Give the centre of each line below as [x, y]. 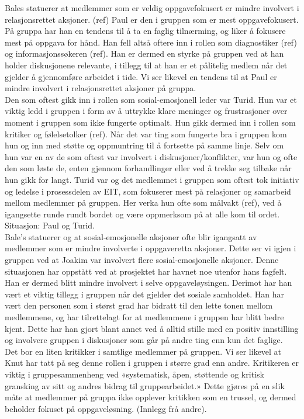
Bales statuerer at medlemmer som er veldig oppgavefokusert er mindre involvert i [152, 8]
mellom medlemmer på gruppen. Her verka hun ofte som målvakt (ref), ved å [143, 202]
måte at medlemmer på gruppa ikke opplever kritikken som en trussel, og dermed [151, 397]
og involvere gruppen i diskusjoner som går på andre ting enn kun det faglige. [144, 340]
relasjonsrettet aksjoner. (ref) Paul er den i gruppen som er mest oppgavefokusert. [152, 19]
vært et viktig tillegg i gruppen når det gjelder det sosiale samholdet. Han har [145, 294]
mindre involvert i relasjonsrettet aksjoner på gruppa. [101, 88]
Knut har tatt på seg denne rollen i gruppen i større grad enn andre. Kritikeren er [152, 363]
